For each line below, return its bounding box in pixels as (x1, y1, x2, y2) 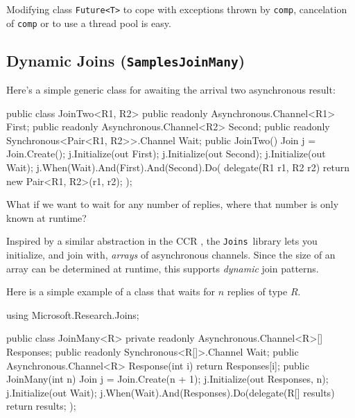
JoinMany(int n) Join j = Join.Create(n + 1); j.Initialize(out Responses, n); (6, 372, 329, 386)
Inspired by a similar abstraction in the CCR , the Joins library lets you (6, 234, 318, 248)
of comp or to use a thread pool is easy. (6, 15, 171, 30)
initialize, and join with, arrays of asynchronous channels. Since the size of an (6, 247, 336, 262)
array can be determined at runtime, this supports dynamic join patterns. (6, 261, 319, 275)
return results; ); (6, 399, 76, 413)
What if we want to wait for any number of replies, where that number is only (6, 197, 339, 211)
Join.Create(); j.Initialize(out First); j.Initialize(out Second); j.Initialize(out (6, 146, 326, 161)
